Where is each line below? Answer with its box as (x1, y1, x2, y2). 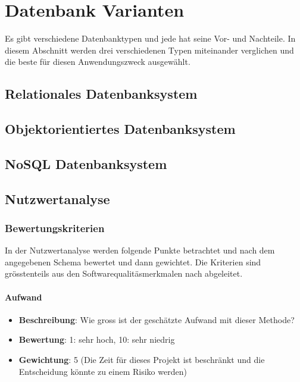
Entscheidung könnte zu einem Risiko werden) (18, 365, 187, 377)
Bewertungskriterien (5, 220, 105, 235)
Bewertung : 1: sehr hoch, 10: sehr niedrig (18, 333, 175, 346)
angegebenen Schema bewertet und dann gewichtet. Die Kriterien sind (5, 255, 261, 268)
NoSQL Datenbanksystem (5, 154, 167, 173)
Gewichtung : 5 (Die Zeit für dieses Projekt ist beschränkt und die (18, 353, 265, 366)
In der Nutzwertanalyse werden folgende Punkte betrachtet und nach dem (5, 244, 275, 256)
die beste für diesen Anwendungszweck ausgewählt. (5, 55, 190, 68)
